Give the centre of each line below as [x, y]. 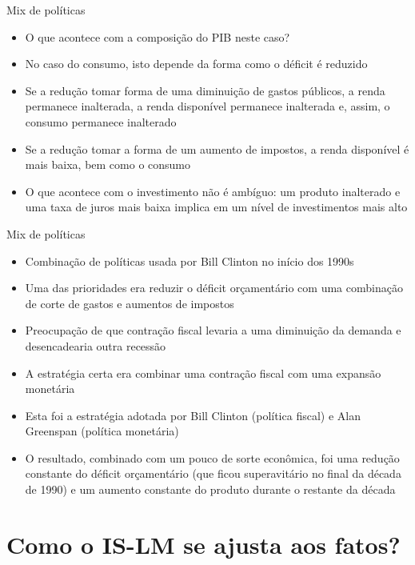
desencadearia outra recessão [96, 345]
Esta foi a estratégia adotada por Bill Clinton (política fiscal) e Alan [193, 415]
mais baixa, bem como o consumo [108, 164]
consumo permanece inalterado [101, 121]
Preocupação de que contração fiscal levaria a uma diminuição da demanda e [213, 330]
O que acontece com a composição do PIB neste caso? [158, 36]
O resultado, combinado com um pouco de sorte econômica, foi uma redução [212, 457]
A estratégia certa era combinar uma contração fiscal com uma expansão [203, 373]
